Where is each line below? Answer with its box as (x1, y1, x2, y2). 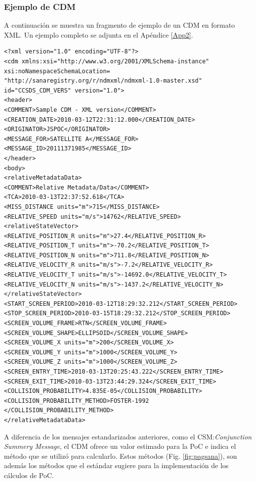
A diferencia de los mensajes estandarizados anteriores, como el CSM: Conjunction (4, 431, 252, 441)
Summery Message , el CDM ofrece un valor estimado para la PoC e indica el (4, 441, 236, 451)
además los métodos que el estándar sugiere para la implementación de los (4, 460, 229, 471)
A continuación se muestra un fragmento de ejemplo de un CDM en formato (4, 20, 235, 30)
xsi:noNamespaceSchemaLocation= (4, 67, 110, 75)
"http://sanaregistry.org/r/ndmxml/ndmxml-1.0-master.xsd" (4, 77, 202, 85)
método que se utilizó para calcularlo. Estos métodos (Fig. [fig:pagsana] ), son (4, 450, 237, 461)
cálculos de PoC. (4, 470, 54, 480)
